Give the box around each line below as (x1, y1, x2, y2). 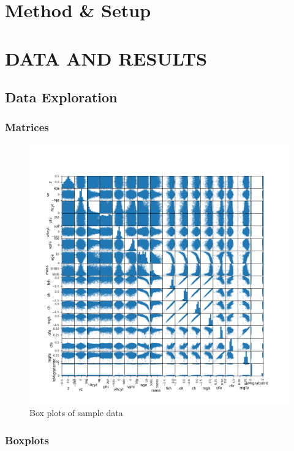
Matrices (5, 119, 49, 135)
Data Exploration (5, 88, 118, 107)
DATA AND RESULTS (5, 45, 208, 70)
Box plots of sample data (29, 406, 123, 419)
